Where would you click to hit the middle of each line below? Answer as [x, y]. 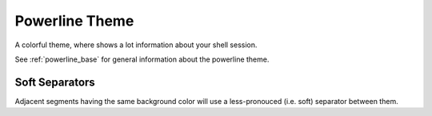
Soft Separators [55, 82]
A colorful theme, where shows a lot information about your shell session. [136, 45]
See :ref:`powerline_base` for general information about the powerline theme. [142, 59]
